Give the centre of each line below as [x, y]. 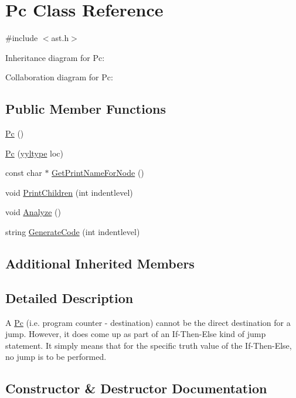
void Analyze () [33, 212]
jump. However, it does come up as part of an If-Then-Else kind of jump [136, 334]
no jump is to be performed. [56, 357]
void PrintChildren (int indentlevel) [69, 192]
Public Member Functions [86, 109]
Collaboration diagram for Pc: [59, 77]
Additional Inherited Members [100, 263]
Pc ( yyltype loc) [34, 153]
